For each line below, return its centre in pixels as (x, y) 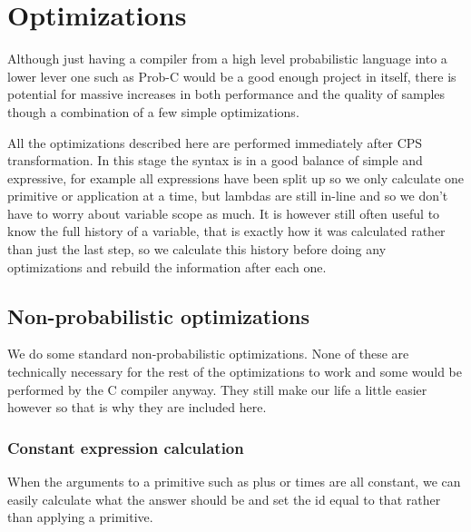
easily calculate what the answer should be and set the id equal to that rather (224, 499)
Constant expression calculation (126, 447)
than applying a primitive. (80, 517)
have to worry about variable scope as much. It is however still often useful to (224, 213)
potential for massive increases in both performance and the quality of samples (226, 94)
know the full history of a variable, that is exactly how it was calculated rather (226, 231)
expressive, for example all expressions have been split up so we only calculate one (236, 177)
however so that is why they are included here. (137, 407)
